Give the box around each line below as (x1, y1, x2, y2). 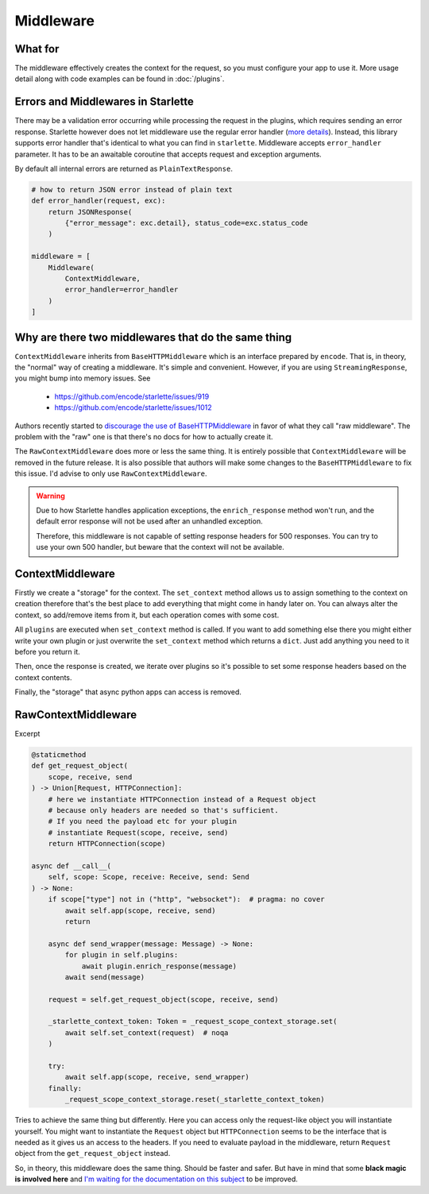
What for (14, 42, 60, 56)
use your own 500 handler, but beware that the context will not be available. (36, 543, 285, 552)
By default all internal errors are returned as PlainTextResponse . (14, 164, 234, 173)
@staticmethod (31, 751, 87, 759)
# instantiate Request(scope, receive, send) (48, 828, 229, 837)
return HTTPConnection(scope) (48, 839, 166, 848)
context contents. (14, 672, 72, 682)
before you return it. (14, 647, 81, 657)
